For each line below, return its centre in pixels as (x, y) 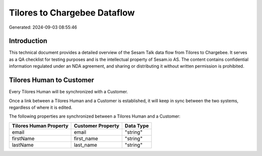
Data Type (137, 125)
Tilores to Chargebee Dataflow (72, 13)
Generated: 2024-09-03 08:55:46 (43, 27)
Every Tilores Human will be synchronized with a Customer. (68, 92)
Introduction (28, 41)
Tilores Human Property (40, 125)
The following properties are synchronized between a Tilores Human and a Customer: (95, 116)
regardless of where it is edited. (41, 107)
